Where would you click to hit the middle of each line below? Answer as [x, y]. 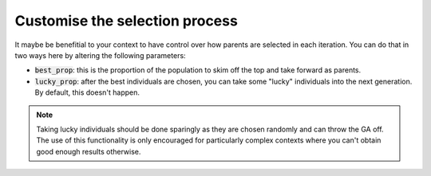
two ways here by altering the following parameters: [101, 55]
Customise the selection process [127, 21]
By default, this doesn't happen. [87, 92]
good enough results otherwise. [89, 151]
